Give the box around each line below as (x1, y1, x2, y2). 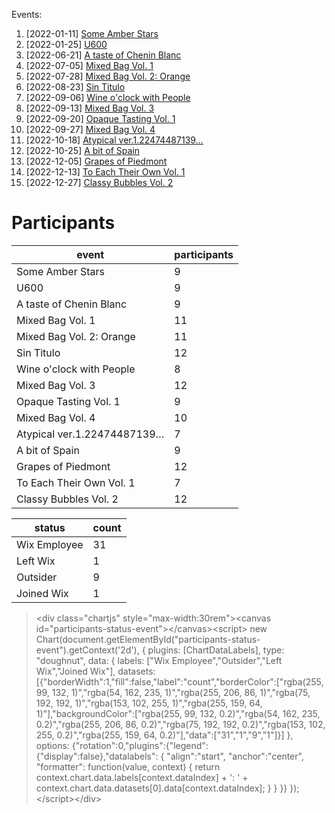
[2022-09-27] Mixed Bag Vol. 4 (25, 124, 156, 135)
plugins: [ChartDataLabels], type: (147, 644, 285, 656)
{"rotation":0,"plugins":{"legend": (71, 739, 209, 751)
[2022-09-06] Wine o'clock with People (25, 92, 191, 103)
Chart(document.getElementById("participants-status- (35, 633, 261, 645)
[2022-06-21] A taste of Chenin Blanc (25, 49, 182, 61)
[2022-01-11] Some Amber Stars (25, 28, 159, 39)
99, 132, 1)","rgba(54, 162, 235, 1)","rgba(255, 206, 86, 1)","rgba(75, (35, 686, 311, 698)
